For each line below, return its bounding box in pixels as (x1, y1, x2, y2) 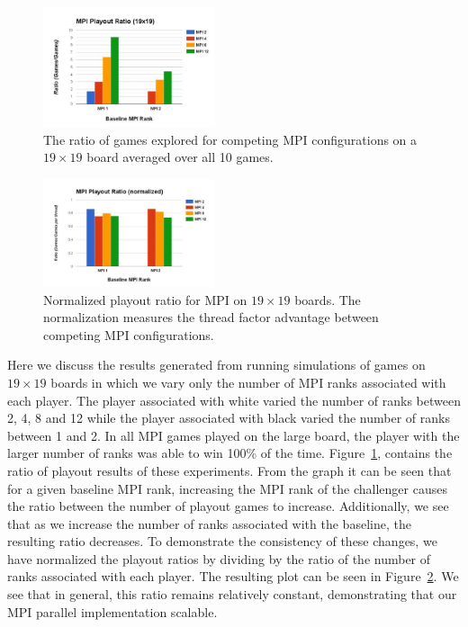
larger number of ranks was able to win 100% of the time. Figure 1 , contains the (7, 443, 453, 462)
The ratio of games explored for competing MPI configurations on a (43, 130, 418, 148)
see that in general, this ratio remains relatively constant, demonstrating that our (7, 585, 457, 604)
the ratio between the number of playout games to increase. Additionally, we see (7, 497, 449, 515)
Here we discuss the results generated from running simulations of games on (7, 355, 426, 374)
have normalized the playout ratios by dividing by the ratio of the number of (7, 549, 431, 568)
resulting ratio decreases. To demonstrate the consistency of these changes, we (7, 532, 437, 551)
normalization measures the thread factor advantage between (43, 308, 379, 327)
